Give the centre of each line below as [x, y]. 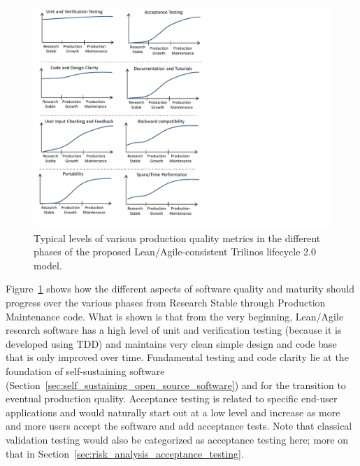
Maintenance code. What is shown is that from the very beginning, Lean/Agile [175, 316]
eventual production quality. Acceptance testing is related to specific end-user [172, 398]
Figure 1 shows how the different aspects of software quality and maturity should [180, 289]
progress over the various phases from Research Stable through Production [166, 302]
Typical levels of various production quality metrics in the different [177, 238]
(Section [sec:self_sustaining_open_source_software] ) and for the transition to [176, 384]
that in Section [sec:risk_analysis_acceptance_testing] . [125, 453]
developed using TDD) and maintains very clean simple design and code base [171, 343]
